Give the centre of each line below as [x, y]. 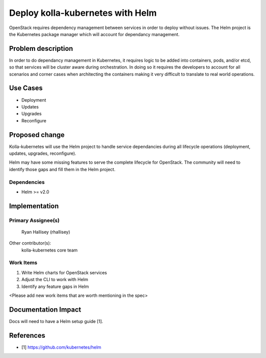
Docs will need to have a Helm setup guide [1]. [56, 321]
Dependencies [27, 182]
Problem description [41, 49]
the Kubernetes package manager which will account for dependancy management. [94, 34]
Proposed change [37, 135]
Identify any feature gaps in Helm [55, 286]
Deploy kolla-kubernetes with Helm [83, 13]
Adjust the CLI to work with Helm [55, 280]
